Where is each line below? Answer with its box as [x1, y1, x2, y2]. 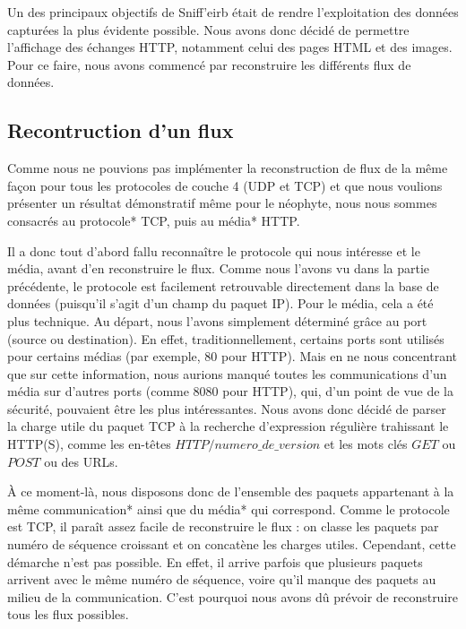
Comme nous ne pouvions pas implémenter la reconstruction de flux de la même [7, 159, 448, 177]
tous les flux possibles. [7, 605, 129, 624]
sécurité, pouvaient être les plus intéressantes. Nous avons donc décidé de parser [7, 399, 446, 418]
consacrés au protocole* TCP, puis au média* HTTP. [7, 211, 300, 229]
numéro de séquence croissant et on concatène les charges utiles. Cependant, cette [7, 535, 456, 554]
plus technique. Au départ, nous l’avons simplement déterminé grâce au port [7, 311, 427, 330]
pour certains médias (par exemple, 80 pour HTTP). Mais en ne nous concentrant [7, 347, 457, 366]
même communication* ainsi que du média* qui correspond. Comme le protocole [7, 499, 450, 518]
